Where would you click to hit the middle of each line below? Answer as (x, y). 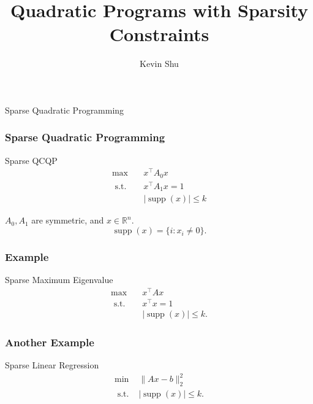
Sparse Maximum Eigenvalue (59, 280)
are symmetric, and (68, 220)
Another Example (50, 342)
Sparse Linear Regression (52, 365)
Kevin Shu (159, 64)
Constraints (159, 34)
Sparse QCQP (31, 160)
